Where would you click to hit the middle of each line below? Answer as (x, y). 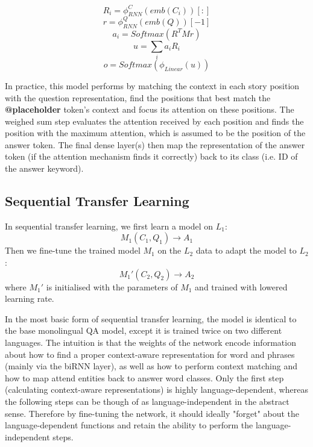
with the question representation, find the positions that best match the (138, 97)
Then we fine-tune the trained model (73, 250)
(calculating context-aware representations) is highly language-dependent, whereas (156, 389)
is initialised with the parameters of (112, 286)
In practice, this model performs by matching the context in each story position (152, 85)
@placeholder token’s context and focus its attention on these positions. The (150, 109)
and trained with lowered (241, 286)
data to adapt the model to (246, 250)
